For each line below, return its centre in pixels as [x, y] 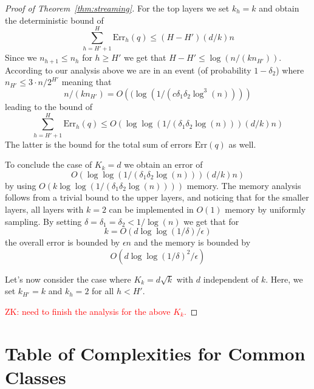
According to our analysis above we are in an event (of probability [128, 70]
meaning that [87, 82]
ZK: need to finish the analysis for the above [88, 312]
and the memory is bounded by [192, 242]
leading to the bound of [49, 106]
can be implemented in [151, 209]
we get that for [211, 221]
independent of [231, 279]
